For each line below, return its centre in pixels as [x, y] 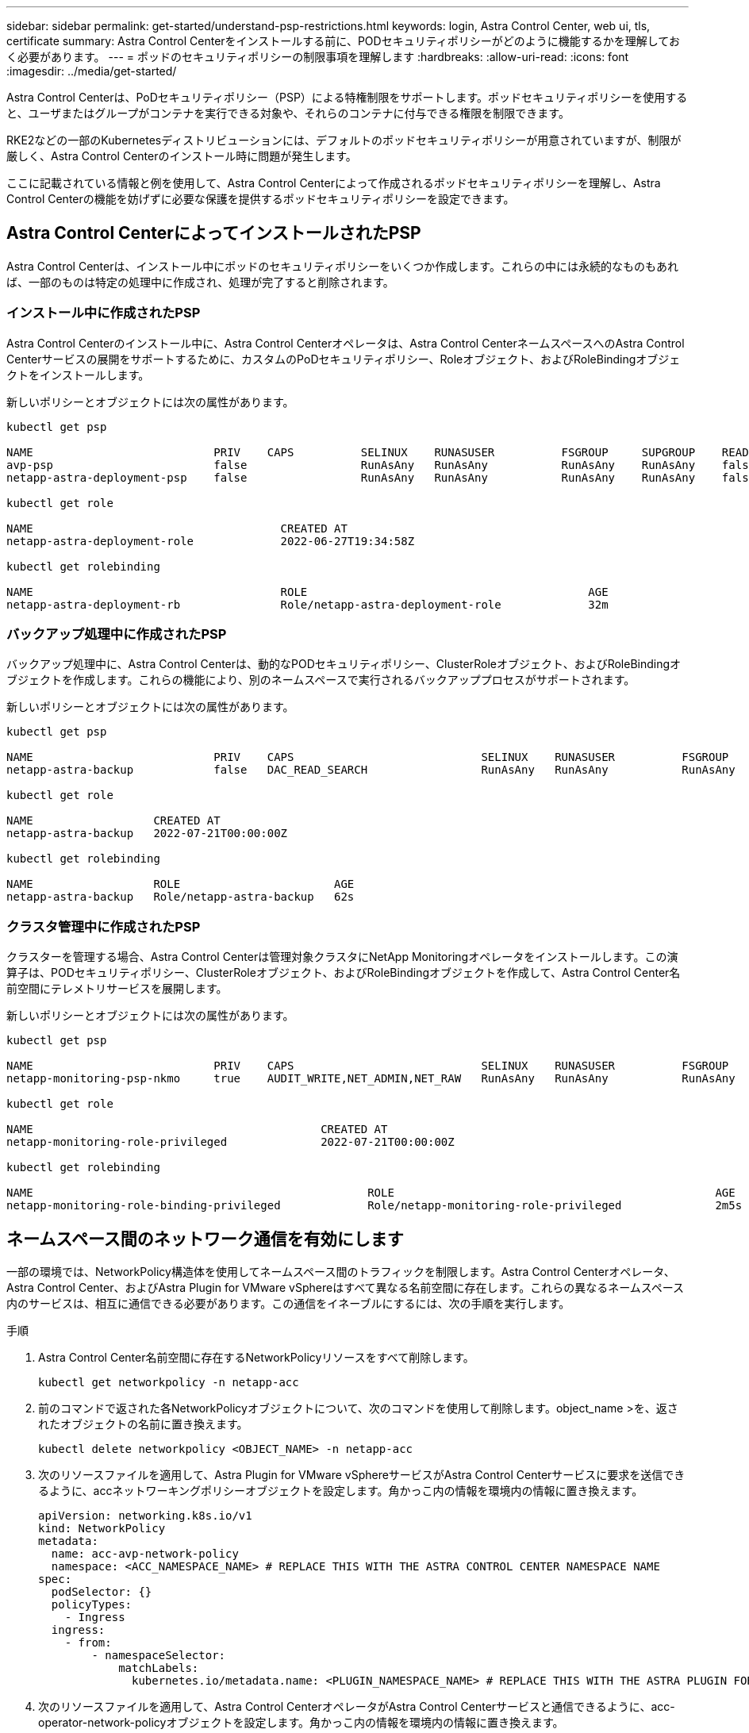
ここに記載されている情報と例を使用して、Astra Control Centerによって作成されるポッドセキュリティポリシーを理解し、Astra [334, 183]
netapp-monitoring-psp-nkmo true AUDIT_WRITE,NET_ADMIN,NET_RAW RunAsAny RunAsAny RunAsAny [371, 1079]
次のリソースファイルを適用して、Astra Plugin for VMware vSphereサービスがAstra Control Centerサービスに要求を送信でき [362, 1474]
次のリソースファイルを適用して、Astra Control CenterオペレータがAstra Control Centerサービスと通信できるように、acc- [357, 1706]
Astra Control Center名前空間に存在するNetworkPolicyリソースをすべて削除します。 [256, 1357]
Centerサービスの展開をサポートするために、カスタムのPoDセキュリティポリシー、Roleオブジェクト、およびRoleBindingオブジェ [344, 359]
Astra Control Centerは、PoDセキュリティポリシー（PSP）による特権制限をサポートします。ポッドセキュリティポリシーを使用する [347, 97]
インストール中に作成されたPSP [104, 313]
